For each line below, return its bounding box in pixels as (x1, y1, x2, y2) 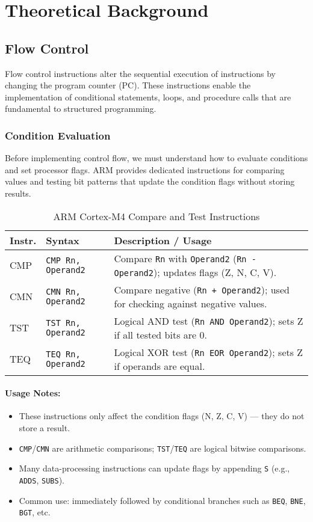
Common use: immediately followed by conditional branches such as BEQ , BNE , (19, 494, 306, 506)
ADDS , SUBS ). (19, 473, 64, 486)
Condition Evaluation (5, 127, 111, 143)
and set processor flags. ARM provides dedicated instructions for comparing (5, 163, 285, 176)
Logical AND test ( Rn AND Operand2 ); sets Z (114, 313, 303, 328)
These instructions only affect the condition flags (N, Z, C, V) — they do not (19, 410, 305, 422)
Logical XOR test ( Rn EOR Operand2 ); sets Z (114, 345, 303, 359)
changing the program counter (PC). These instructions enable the (5, 79, 251, 91)
